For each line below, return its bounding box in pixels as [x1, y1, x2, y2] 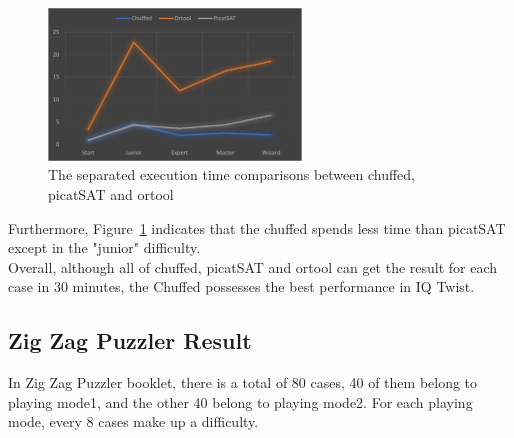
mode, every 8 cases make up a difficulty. [8, 411, 259, 432]
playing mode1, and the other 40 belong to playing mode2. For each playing [8, 391, 473, 412]
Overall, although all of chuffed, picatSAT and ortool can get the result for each [8, 256, 498, 277]
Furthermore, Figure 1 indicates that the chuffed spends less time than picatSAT [8, 217, 506, 238]
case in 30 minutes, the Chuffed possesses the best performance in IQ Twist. [8, 276, 475, 297]
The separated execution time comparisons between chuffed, [48, 164, 415, 185]
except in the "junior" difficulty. [8, 237, 201, 258]
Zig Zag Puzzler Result [8, 325, 252, 356]
